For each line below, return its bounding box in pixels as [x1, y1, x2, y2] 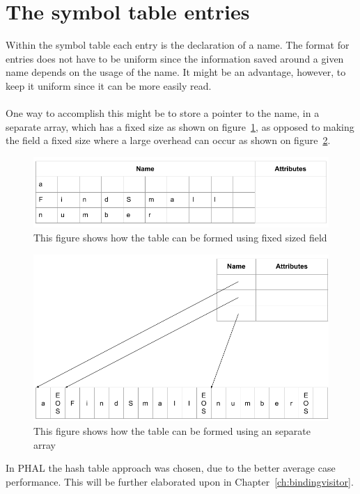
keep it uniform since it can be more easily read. [6, 78, 212, 93]
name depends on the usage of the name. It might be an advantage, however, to [6, 65, 346, 79]
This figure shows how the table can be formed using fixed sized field [33, 230, 327, 244]
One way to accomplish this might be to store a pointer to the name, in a [6, 106, 320, 120]
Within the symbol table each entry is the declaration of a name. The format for [6, 38, 350, 52]
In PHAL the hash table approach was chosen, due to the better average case [6, 461, 336, 475]
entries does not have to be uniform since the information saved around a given [6, 51, 344, 65]
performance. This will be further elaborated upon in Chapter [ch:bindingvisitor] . [6, 474, 354, 488]
